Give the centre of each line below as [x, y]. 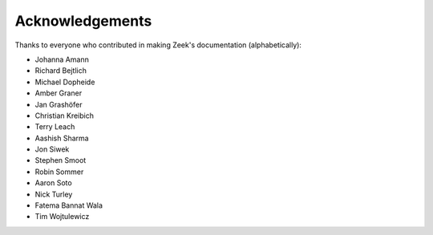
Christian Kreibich [64, 115]
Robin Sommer [59, 172]
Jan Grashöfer [59, 104]
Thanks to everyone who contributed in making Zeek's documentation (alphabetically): [158, 45]
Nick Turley [54, 194]
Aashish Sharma [62, 138]
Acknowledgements [83, 21]
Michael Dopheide [65, 82]
